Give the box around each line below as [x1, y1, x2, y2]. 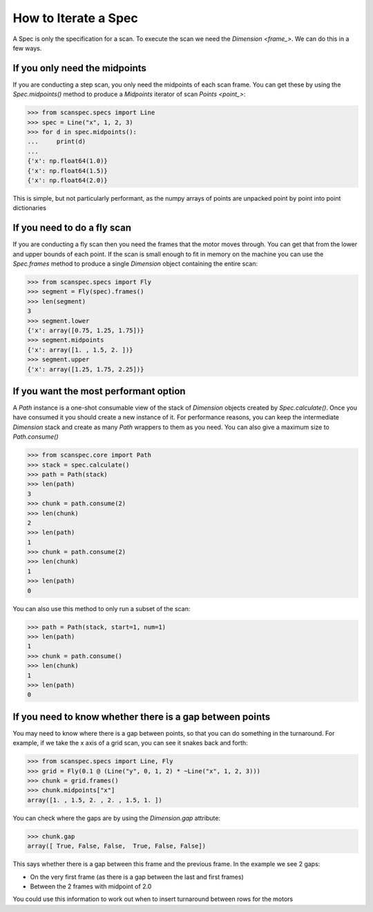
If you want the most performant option [12, 385, 186, 397]
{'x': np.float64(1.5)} [27, 167, 108, 174]
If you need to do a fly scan [12, 222, 131, 234]
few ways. [12, 44, 42, 52]
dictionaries [12, 204, 46, 212]
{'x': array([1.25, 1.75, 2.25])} [27, 365, 144, 373]
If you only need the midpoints [12, 62, 146, 74]
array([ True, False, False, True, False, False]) [27, 842, 207, 850]
